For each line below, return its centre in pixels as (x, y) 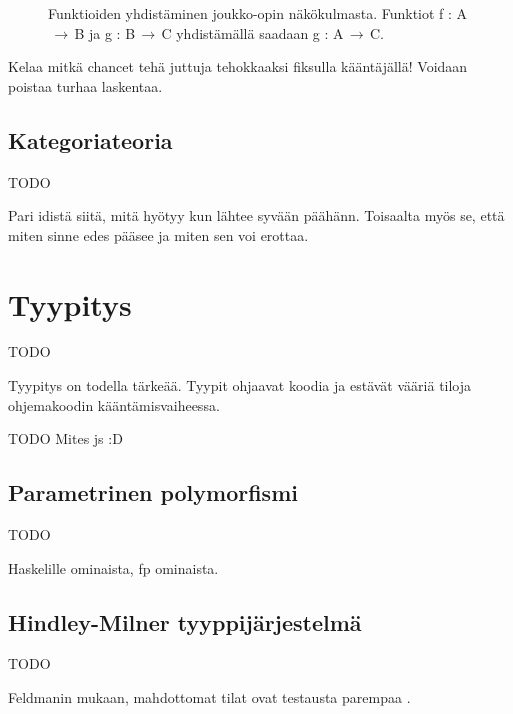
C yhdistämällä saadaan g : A (252, 32)
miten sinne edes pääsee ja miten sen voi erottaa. (158, 234)
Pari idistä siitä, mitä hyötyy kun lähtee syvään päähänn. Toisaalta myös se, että (256, 215)
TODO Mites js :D (65, 438)
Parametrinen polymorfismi (153, 492)
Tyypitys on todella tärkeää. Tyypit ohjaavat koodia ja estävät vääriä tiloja (240, 385)
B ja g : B (105, 32)
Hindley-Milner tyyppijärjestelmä (185, 621)
